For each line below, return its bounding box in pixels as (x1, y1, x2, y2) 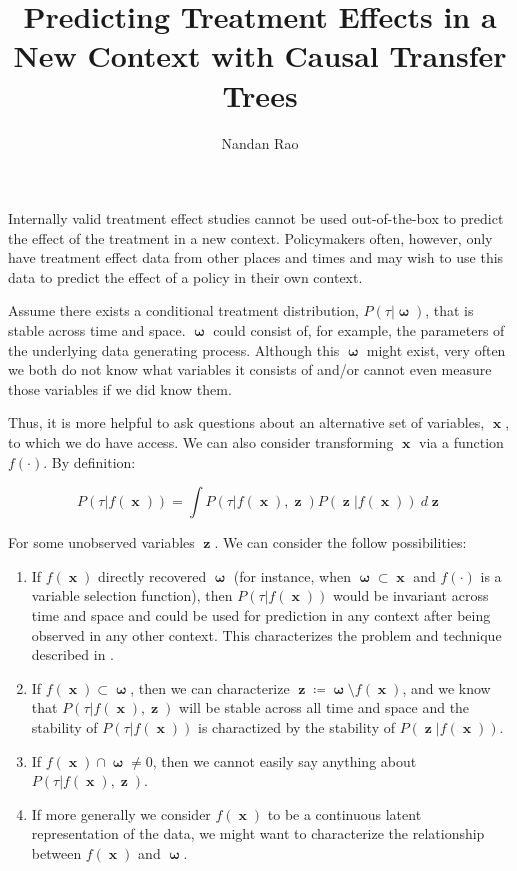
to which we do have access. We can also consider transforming (8, 432, 394, 453)
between (31, 842, 82, 863)
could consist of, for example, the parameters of (213, 320, 505, 341)
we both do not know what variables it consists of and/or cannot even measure (8, 359, 492, 380)
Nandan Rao (221, 132, 299, 153)
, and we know (402, 677, 491, 698)
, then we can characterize (130, 677, 290, 698)
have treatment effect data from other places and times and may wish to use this (8, 247, 504, 268)
